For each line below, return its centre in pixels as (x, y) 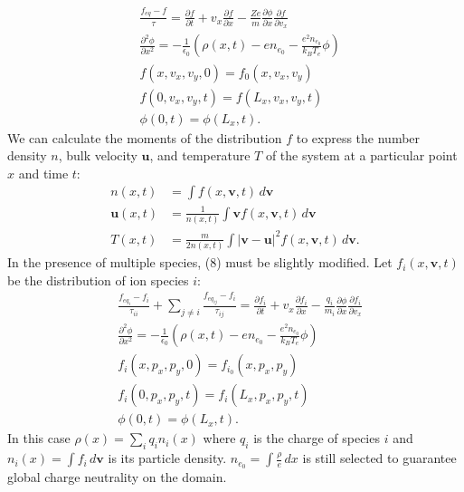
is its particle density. (167, 458)
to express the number (358, 137)
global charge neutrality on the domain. (117, 477)
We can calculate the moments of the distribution (145, 137)
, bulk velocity (98, 155)
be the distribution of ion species (98, 280)
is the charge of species (317, 438)
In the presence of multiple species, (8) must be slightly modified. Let (200, 262)
